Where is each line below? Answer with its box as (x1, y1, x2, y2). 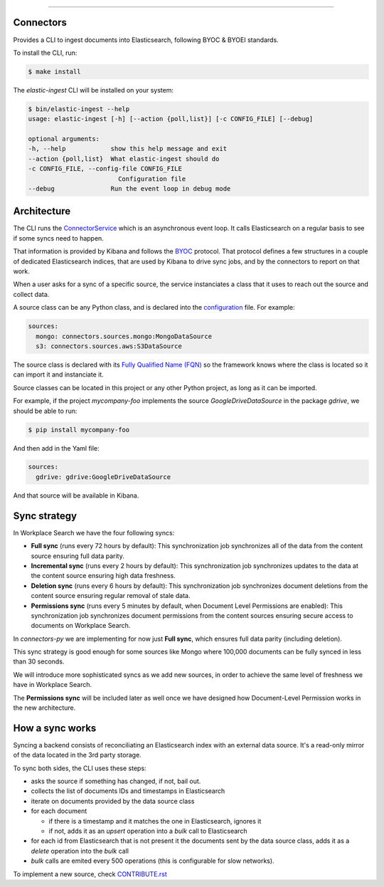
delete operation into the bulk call (31, 846, 129, 855)
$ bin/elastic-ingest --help (28, 105, 130, 113)
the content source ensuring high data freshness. (31, 572, 176, 580)
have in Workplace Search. (13, 681, 92, 689)
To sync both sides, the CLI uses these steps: (13, 764, 146, 772)
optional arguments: (28, 135, 100, 143)
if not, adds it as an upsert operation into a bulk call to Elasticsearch (48, 826, 247, 836)
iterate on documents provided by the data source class (31, 797, 195, 805)
